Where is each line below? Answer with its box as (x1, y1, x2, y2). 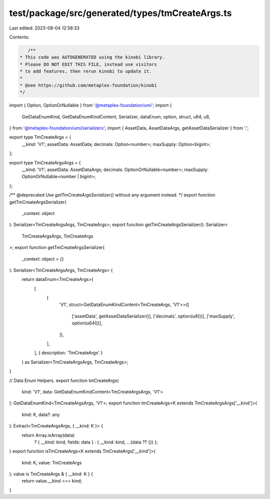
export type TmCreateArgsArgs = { (9, 159, 81, 165)
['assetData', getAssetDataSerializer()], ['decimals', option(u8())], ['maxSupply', (71, 313, 235, 319)
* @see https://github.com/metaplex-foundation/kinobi (19, 82, 157, 88)
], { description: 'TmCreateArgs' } (34, 350, 103, 356)
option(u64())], (71, 320, 102, 326)
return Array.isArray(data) (21, 432, 75, 438)
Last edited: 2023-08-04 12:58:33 (9, 25, 80, 31)
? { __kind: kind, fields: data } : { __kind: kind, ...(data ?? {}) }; (34, 439, 158, 445)
